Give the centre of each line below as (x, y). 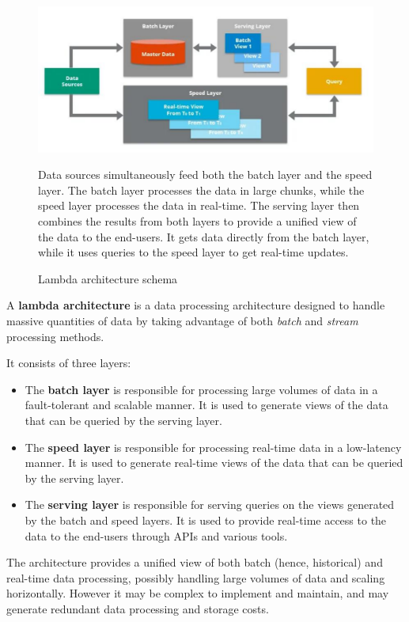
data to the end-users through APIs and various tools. (156, 535)
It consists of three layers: (69, 363)
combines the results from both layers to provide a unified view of (197, 221)
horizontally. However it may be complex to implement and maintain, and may (198, 593)
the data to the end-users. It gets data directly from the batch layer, (204, 236)
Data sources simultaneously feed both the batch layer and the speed (205, 174)
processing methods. (55, 336)
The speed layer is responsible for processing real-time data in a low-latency (213, 447)
